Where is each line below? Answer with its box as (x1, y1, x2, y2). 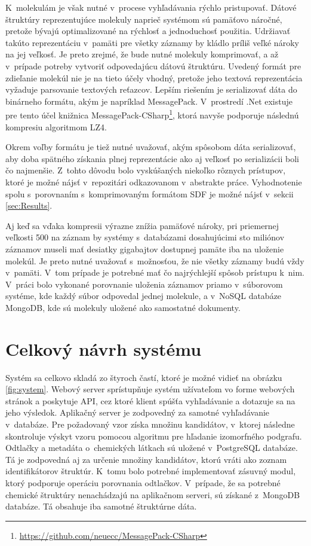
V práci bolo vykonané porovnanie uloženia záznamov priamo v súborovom (5, 277, 283, 290)
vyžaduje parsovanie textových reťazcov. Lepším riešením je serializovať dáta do (5, 83, 297, 96)
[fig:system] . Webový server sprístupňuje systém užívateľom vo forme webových (5, 383, 295, 395)
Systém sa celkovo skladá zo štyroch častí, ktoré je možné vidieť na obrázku (5, 371, 282, 383)
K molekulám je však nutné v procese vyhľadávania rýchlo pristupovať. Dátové (5, 1, 297, 13)
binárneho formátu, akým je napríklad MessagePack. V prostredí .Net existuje (5, 94, 293, 107)
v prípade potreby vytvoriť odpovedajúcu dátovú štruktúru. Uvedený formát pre (5, 59, 301, 72)
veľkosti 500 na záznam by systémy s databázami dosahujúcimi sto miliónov (5, 231, 285, 243)
